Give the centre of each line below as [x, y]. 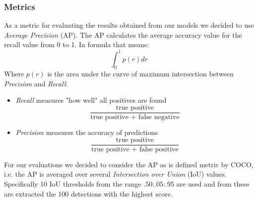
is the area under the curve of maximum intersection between [140, 74]
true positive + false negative [135, 117]
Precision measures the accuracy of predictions [87, 132]
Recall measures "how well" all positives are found [91, 100]
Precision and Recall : [36, 83]
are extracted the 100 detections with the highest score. [88, 193]
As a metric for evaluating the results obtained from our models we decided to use [129, 25]
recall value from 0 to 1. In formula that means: [77, 44]
